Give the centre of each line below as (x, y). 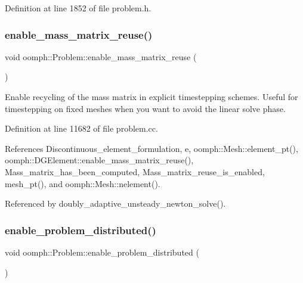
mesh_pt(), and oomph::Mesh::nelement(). (83, 183)
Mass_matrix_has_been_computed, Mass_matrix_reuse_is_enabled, (135, 171)
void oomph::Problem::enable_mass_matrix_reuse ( (101, 56)
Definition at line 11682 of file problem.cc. (81, 128)
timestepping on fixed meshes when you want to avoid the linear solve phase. (145, 108)
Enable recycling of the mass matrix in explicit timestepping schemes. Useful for (151, 97)
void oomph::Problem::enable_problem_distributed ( (102, 252)
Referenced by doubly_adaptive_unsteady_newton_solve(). (115, 203)
